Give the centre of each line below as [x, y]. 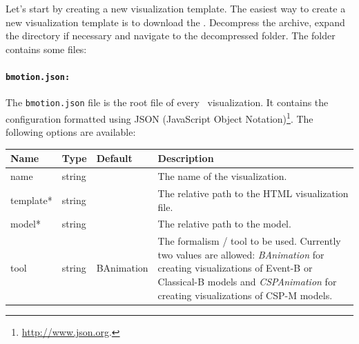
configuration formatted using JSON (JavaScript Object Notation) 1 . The [159, 117]
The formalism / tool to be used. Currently [249, 241]
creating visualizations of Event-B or [235, 268]
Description [186, 158]
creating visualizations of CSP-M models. [245, 295]
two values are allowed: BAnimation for [241, 254]
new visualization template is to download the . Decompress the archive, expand [175, 22]
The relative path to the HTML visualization [253, 193]
